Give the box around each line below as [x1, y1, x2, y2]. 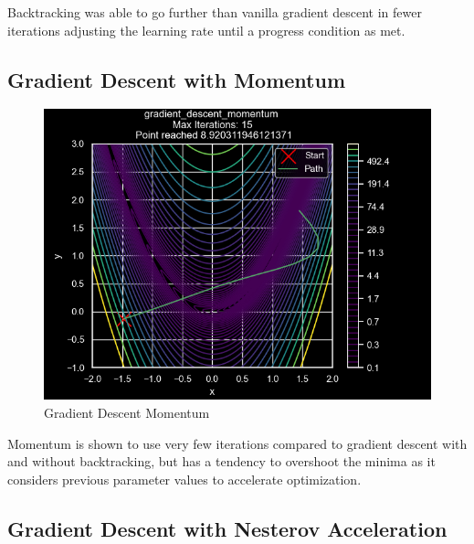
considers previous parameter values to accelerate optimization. [7, 469, 362, 488]
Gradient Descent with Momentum [7, 65, 345, 93]
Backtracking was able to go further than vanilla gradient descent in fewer [7, 3, 422, 21]
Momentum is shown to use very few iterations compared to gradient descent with [7, 433, 468, 453]
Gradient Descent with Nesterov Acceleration [7, 514, 448, 542]
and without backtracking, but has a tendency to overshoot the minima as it [7, 452, 436, 471]
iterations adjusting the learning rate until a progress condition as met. [7, 20, 406, 39]
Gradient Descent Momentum [44, 402, 210, 421]
